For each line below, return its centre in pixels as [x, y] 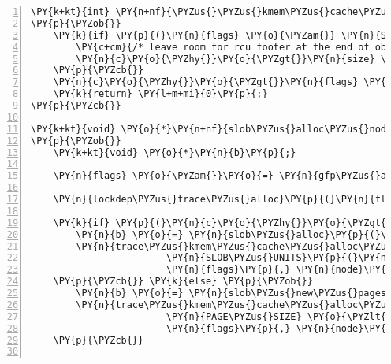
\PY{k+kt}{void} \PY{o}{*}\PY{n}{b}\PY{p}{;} [175, 152]
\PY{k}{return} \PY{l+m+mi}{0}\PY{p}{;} [160, 94]
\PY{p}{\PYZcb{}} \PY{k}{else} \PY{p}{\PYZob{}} [183, 282]
